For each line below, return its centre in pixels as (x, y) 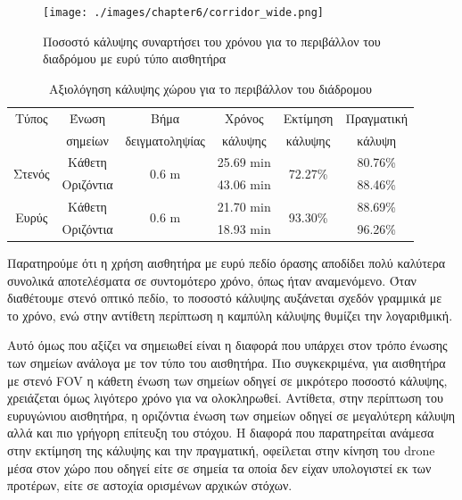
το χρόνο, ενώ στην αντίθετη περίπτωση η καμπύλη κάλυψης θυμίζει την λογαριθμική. (230, 315)
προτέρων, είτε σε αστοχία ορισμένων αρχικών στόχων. (150, 485)
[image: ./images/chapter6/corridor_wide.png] (183, 12)
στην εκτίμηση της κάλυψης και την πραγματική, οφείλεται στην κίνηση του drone (221, 450)
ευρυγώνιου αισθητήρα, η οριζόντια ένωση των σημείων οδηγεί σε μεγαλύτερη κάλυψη (231, 415)
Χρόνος (244, 117)
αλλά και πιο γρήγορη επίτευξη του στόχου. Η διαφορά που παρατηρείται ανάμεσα (221, 433)
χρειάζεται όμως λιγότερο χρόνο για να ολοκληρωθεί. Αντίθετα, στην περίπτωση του (225, 398)
